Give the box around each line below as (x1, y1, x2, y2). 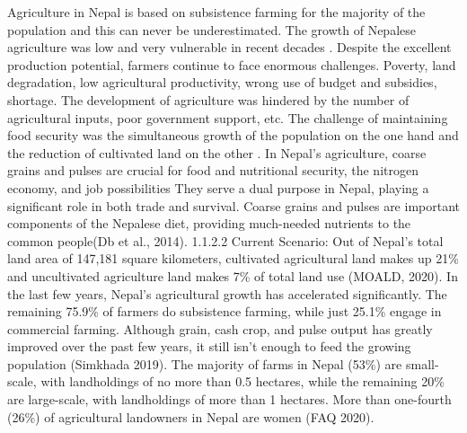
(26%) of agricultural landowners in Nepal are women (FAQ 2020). (7, 407, 374, 426)
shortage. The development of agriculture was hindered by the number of (7, 90, 410, 109)
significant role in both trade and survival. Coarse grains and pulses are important (7, 196, 460, 215)
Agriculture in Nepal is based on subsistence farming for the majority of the (7, 3, 426, 21)
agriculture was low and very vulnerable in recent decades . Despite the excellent (7, 38, 452, 57)
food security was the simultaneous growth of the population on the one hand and (7, 126, 459, 145)
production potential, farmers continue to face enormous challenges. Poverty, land (7, 55, 456, 74)
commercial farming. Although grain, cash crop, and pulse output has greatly (7, 319, 433, 338)
